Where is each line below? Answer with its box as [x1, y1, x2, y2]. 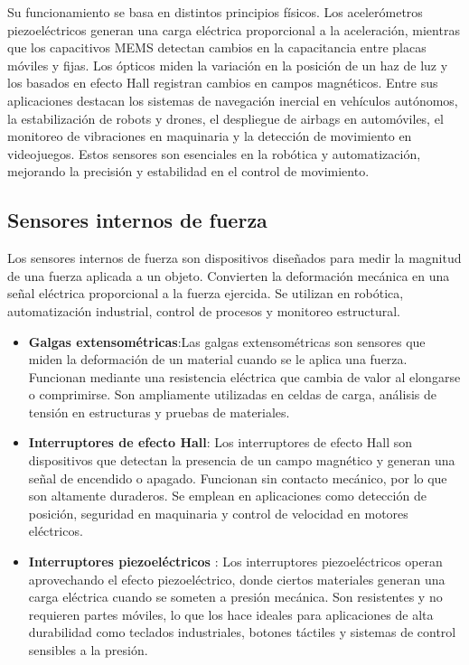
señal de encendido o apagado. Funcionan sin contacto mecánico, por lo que [28, 468, 447, 487]
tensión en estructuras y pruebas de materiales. [28, 402, 290, 421]
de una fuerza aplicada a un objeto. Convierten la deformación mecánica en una [7, 266, 450, 285]
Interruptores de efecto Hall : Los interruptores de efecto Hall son [28, 433, 413, 452]
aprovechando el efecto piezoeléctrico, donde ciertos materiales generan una [28, 569, 446, 588]
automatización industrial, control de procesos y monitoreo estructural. [7, 301, 400, 320]
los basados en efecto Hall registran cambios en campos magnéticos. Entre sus [7, 73, 438, 92]
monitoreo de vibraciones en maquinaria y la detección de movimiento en [7, 126, 412, 145]
